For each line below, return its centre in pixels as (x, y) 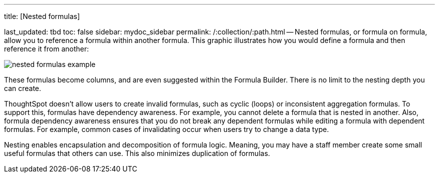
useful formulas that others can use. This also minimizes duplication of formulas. (137, 153)
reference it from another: (47, 49)
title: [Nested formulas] (42, 16)
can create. (23, 88)
